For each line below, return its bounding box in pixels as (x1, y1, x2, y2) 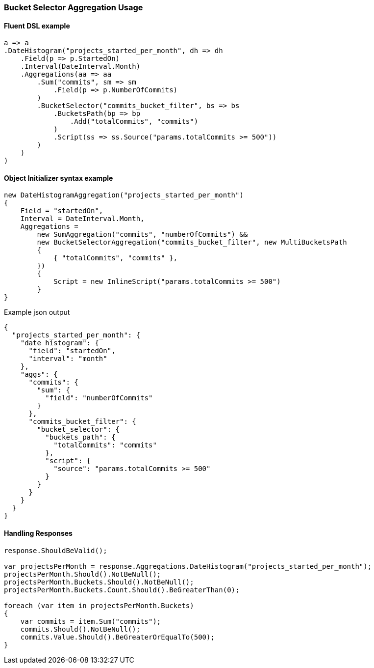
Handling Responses (4, 529, 73, 538)
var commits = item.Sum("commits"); (20, 617, 161, 625)
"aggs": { (20, 370, 58, 379)
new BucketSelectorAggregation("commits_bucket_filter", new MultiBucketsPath (37, 238, 347, 247)
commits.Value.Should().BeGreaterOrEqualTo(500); (20, 633, 215, 641)
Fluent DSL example (4, 21, 70, 30)
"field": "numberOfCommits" (45, 394, 153, 402)
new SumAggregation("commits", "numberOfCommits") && (37, 230, 248, 239)
